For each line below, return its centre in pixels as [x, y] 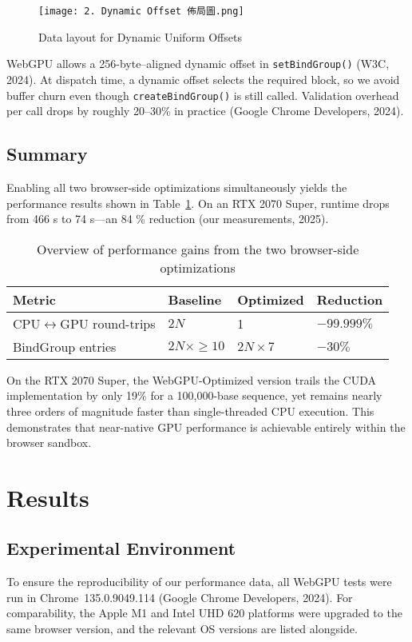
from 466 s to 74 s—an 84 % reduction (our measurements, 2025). [168, 219]
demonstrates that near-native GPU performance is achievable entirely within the [206, 427]
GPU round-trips [108, 323]
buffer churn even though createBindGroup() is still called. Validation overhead [203, 95]
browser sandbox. [49, 443]
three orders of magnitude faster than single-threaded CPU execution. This [190, 411]
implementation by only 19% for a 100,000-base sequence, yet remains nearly [194, 395]
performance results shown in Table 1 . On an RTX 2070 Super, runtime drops [198, 203]
